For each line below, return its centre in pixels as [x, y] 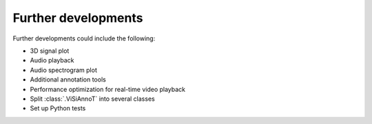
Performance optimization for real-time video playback [108, 89]
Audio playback [52, 60]
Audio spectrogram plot [64, 70]
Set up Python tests [58, 108]
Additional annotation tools [68, 79]
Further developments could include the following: [84, 38]
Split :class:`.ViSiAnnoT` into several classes [92, 99]
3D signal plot [50, 51]
